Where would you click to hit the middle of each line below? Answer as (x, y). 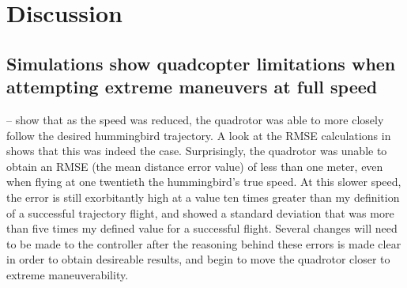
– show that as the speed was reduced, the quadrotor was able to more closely (195, 119)
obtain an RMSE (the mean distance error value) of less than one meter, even (195, 166)
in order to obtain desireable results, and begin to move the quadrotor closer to (198, 259)
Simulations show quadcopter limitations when (201, 63)
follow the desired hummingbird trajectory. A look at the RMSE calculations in (199, 135)
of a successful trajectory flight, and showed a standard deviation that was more (200, 212)
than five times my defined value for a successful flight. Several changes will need (202, 228)
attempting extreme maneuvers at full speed (192, 87)
